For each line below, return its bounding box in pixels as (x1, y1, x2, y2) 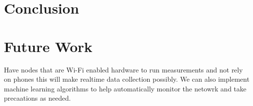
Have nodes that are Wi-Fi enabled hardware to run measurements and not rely (4, 64, 243, 74)
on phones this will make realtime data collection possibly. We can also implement (4, 74, 250, 84)
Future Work (4, 36, 93, 56)
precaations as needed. (4, 93, 71, 103)
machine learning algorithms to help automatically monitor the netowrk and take (4, 83, 247, 93)
